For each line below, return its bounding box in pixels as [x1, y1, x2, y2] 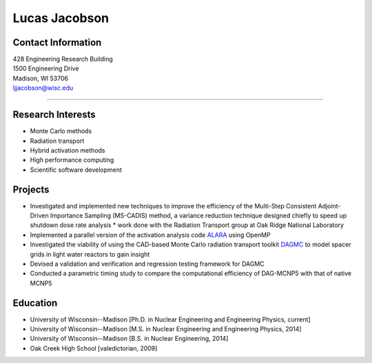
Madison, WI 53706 [12, 74, 69, 82]
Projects [12, 184, 50, 195]
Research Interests [12, 109, 96, 121]
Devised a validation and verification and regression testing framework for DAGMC [30, 259, 265, 268]
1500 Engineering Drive [12, 64, 79, 72]
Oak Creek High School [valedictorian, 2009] [30, 344, 158, 352]
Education [12, 297, 58, 308]
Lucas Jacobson [12, 10, 110, 26]
